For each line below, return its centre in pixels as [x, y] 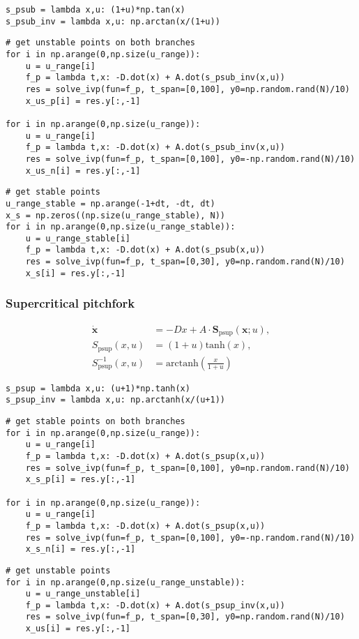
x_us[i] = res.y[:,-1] [78, 629]
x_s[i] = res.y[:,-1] [75, 273]
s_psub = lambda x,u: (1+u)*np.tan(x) [96, 10]
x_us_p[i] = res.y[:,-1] [83, 101]
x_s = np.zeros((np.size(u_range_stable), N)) [115, 215]
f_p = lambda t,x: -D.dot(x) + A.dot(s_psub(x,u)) [145, 250]
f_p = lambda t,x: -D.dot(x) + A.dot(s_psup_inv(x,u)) [155, 605]
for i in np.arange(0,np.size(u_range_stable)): [121, 227]
